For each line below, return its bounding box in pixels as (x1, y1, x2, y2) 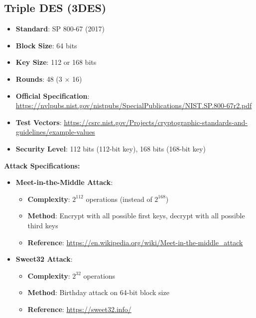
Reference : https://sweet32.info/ (27, 304, 131, 314)
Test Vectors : (15, 117, 62, 127)
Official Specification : (15, 90, 90, 101)
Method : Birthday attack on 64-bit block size (27, 287, 169, 298)
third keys (27, 220, 58, 230)
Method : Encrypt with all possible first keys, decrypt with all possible (27, 210, 245, 221)
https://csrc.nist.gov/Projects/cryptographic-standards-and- (64, 117, 248, 127)
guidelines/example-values (15, 127, 95, 137)
